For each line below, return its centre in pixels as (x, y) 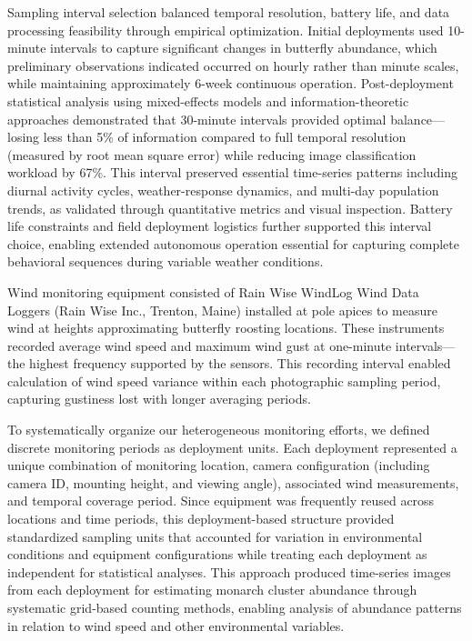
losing (24, 137)
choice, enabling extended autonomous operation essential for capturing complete (233, 243)
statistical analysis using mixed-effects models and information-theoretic (208, 100)
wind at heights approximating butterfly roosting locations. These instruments (226, 328)
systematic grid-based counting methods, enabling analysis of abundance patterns (235, 607)
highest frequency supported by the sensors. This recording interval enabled (240, 363)
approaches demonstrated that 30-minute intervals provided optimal (197, 119)
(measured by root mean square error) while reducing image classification (212, 154)
